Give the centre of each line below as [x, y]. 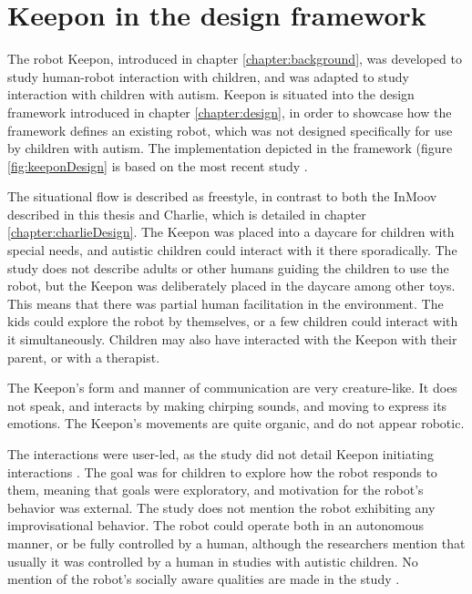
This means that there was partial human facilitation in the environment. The [226, 303]
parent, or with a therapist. [84, 357]
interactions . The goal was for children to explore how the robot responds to [222, 471]
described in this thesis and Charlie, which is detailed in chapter [187, 214]
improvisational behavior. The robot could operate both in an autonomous [215, 525]
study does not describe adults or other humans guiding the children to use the [228, 267]
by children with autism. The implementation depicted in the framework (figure [230, 148]
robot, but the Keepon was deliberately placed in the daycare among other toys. [231, 286]
